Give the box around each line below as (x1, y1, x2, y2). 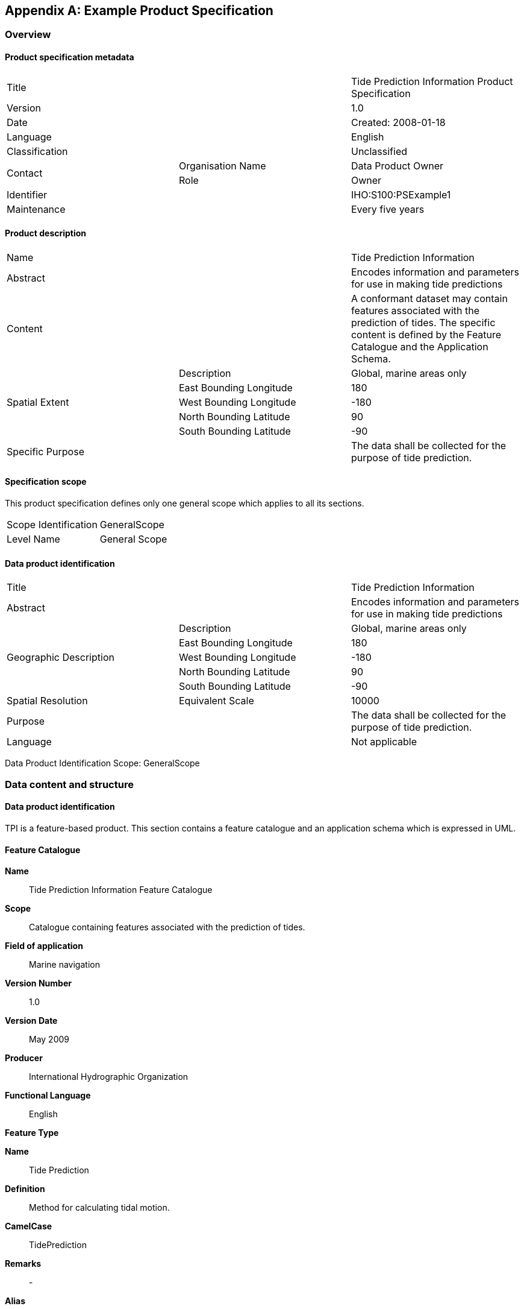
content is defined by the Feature (351, 328, 502, 341)
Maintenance (7, 203, 66, 215)
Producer (5, 1053, 43, 1064)
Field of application (5, 941, 83, 951)
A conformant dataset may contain (351, 292, 508, 304)
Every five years (351, 203, 425, 215)
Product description (5, 228, 87, 239)
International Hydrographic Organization (29, 1071, 189, 1082)
